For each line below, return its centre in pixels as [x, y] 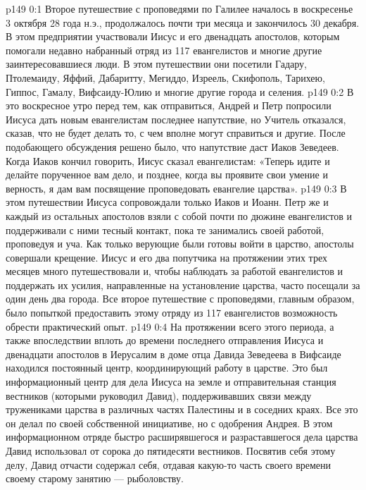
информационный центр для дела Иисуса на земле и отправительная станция [171, 382]
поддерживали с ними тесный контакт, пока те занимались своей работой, [165, 229]
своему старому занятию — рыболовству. [95, 478]
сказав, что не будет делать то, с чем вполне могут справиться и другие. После [176, 133]
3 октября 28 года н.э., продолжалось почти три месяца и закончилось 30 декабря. [183, 22]
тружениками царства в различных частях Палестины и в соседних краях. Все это [182, 409]
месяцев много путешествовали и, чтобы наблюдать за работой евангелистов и [175, 271]
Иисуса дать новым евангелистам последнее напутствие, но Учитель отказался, [176, 119]
